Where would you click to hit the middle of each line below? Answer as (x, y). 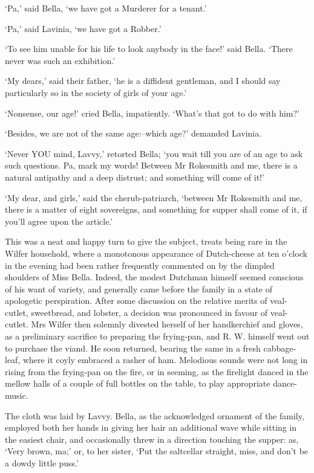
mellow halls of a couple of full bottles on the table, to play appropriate (138, 383)
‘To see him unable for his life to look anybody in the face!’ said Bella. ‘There (149, 49)
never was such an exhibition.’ (60, 60)
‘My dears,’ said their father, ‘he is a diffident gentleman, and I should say (143, 81)
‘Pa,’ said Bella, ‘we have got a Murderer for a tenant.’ (106, 8)
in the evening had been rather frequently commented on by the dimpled (140, 265)
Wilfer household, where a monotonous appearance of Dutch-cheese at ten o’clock (156, 253)
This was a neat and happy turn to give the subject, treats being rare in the (146, 241)
